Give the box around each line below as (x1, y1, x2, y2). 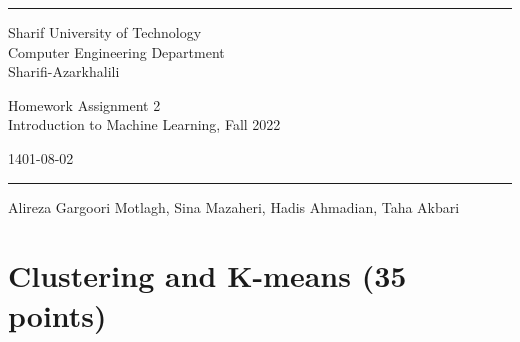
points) (8, 294, 107, 335)
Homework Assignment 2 (8, 94, 161, 115)
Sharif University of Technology (8, 22, 202, 42)
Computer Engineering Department (8, 41, 225, 62)
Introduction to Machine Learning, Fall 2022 (8, 114, 281, 135)
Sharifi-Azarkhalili (8, 61, 120, 82)
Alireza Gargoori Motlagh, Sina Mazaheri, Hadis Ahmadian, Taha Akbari (8, 196, 460, 217)
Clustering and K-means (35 (8, 255, 407, 296)
